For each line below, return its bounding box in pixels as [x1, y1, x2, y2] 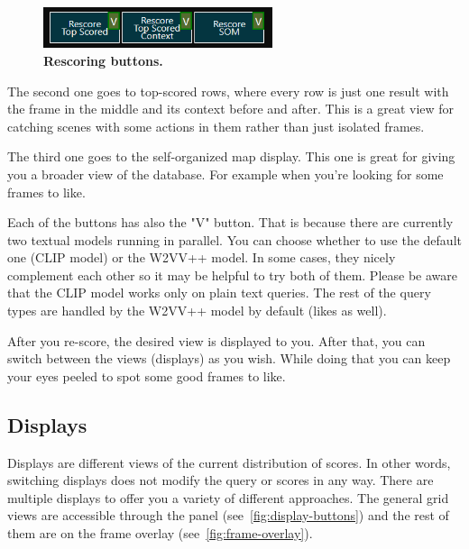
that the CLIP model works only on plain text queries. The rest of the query [7, 283, 431, 302]
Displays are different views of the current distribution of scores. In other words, [7, 453, 451, 471]
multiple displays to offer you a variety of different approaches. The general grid [7, 488, 449, 507]
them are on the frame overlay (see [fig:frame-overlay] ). [7, 524, 313, 543]
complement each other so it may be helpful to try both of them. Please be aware [7, 265, 457, 284]
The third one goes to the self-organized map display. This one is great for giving [7, 147, 455, 166]
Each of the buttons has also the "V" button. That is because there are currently [7, 213, 454, 232]
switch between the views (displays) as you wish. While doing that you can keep [7, 349, 451, 368]
